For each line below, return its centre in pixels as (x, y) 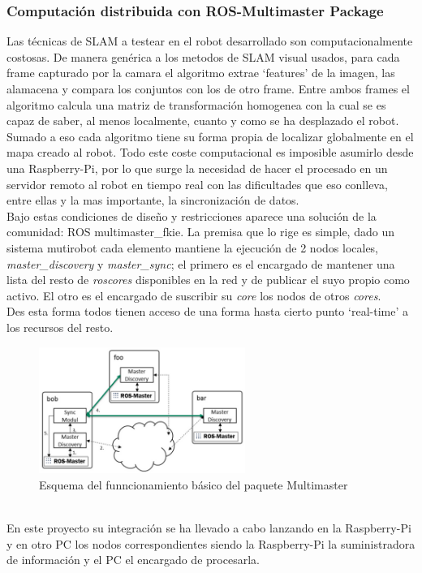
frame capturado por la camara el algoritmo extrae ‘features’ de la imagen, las (201, 73)
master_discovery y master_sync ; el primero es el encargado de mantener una (201, 263)
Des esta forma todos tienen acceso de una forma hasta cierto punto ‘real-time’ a (207, 311)
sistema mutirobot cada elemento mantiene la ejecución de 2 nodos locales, (193, 247)
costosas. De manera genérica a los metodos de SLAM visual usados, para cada (203, 56)
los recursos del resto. (60, 327)
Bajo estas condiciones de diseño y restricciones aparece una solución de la (192, 215)
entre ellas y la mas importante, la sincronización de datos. (153, 200)
